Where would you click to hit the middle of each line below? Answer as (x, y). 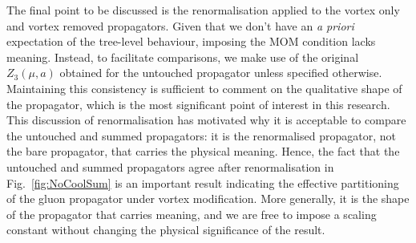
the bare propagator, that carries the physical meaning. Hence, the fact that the (203, 151)
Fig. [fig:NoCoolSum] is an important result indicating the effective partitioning (203, 182)
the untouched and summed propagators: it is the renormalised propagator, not (201, 135)
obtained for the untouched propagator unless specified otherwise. (221, 73)
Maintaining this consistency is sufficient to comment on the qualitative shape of (204, 88)
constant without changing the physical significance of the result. (166, 230)
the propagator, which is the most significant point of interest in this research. (198, 104)
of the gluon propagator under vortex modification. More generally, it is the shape (208, 198)
